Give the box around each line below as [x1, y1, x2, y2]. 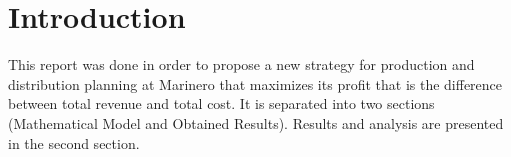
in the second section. [8, 132, 140, 153]
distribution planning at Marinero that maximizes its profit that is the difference [8, 73, 503, 94]
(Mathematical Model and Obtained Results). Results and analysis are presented [8, 112, 504, 133]
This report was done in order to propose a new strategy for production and [8, 54, 475, 75]
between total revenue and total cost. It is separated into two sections [8, 93, 435, 114]
